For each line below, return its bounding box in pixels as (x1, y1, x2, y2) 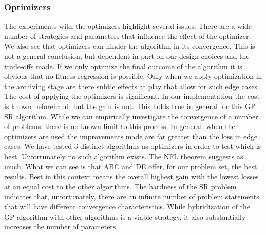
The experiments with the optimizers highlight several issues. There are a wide (4, 20, 252, 31)
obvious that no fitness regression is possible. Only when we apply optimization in (4, 71, 262, 81)
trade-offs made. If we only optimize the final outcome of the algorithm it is (4, 60, 242, 71)
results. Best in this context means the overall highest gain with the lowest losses (4, 171, 259, 182)
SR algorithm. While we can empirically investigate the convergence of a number (4, 111, 258, 121)
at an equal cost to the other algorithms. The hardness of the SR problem (4, 181, 237, 191)
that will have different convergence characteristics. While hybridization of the (4, 201, 251, 211)
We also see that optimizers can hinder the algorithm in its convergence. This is (4, 40, 255, 51)
